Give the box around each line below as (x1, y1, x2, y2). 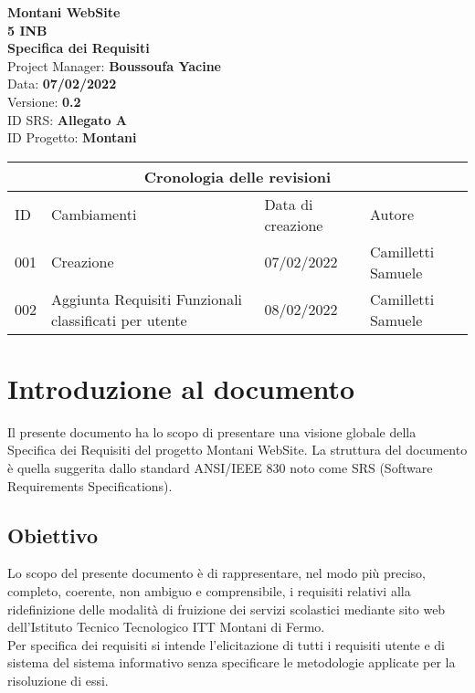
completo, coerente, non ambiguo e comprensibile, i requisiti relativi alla (7, 582, 411, 601)
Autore (369, 204, 414, 226)
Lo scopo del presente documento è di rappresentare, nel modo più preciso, (7, 563, 427, 583)
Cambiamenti (51, 204, 137, 226)
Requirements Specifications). (7, 476, 173, 495)
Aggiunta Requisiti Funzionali (51, 288, 243, 310)
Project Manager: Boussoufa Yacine (7, 56, 221, 75)
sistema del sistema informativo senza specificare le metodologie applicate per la (7, 653, 456, 672)
